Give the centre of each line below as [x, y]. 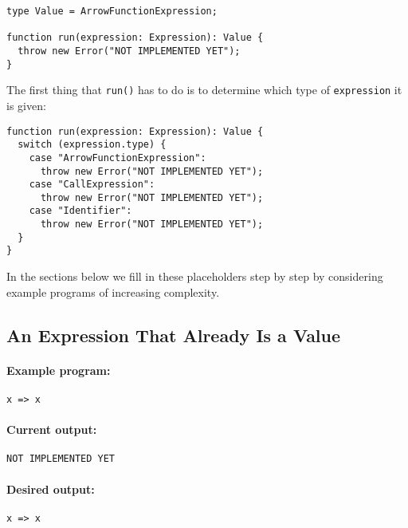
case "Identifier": [80, 211]
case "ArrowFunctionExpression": [118, 158]
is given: [26, 105]
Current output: [52, 429]
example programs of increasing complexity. [113, 292]
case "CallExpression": [92, 185]
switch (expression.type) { [92, 145]
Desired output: [51, 489]
